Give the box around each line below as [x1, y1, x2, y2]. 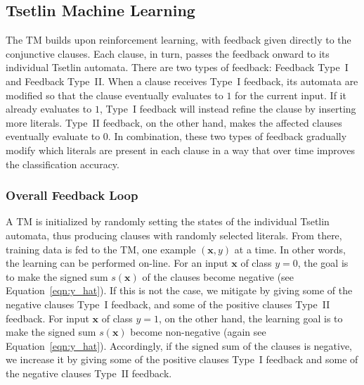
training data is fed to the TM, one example [6, 241, 196, 256]
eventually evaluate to [6, 129, 100, 144]
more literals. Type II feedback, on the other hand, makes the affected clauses [6, 115, 342, 130]
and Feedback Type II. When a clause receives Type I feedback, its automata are [6, 73, 358, 88]
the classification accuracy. [6, 156, 119, 171]
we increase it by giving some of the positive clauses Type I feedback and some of [6, 352, 358, 367]
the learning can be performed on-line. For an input [6, 255, 228, 270]
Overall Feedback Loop [6, 187, 138, 204]
